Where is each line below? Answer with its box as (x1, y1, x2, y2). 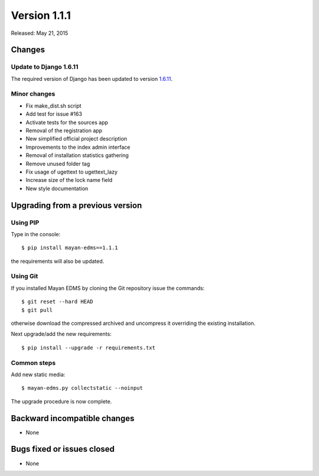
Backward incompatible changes (11, 413, 135, 423)
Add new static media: (11, 371, 66, 378)
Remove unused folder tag (25, 160, 90, 167)
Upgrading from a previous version (11, 200, 142, 210)
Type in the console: (11, 230, 61, 237)
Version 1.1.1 (11, 9, 71, 22)
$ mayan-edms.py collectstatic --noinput (21, 384, 143, 392)
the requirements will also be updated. (11, 257, 105, 265)
